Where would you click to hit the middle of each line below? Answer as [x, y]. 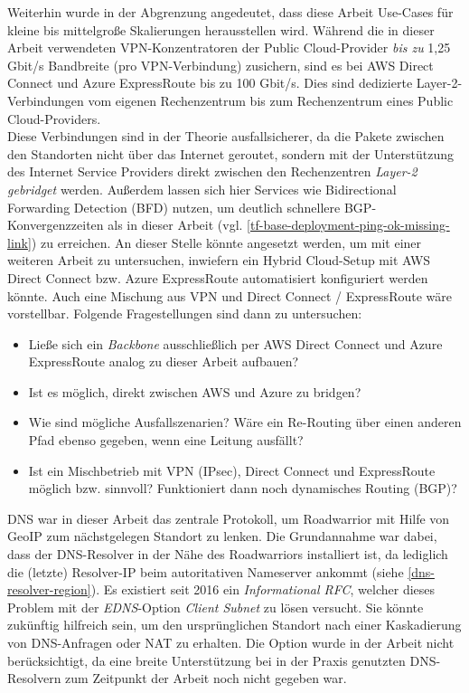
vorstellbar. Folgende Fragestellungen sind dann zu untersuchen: [185, 313]
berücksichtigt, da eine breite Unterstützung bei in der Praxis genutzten [206, 660]
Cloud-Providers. [54, 118]
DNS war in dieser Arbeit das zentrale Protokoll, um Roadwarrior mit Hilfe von [229, 518]
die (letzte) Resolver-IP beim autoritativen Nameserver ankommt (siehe [206, 571]
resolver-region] [49, 589]
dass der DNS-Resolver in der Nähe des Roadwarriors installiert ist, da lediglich [228, 554]
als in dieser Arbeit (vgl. [175, 225]
